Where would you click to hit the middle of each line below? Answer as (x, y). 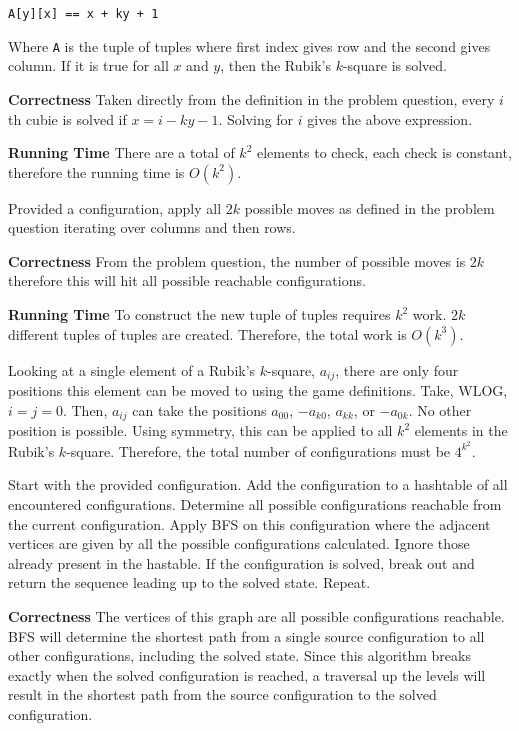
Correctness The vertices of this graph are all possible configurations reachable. (256, 615)
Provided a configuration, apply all (115, 207)
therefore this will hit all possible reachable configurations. (187, 280)
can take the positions (199, 409)
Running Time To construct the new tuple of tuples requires (199, 314)
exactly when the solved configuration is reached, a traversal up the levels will (247, 674)
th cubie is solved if (67, 118)
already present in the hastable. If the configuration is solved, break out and (241, 562)
